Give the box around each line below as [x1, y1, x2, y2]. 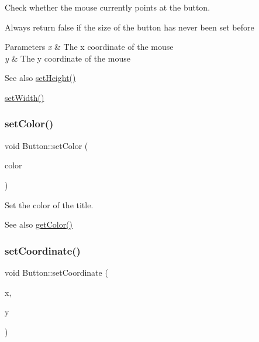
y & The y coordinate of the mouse [5, 52, 130, 64]
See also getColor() [5, 218, 73, 231]
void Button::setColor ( [5, 139, 88, 151]
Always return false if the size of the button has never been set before [5, 21, 254, 33]
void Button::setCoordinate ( [5, 266, 108, 278]
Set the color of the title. [5, 198, 94, 211]
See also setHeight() [5, 72, 76, 84]
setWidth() [5, 91, 44, 103]
